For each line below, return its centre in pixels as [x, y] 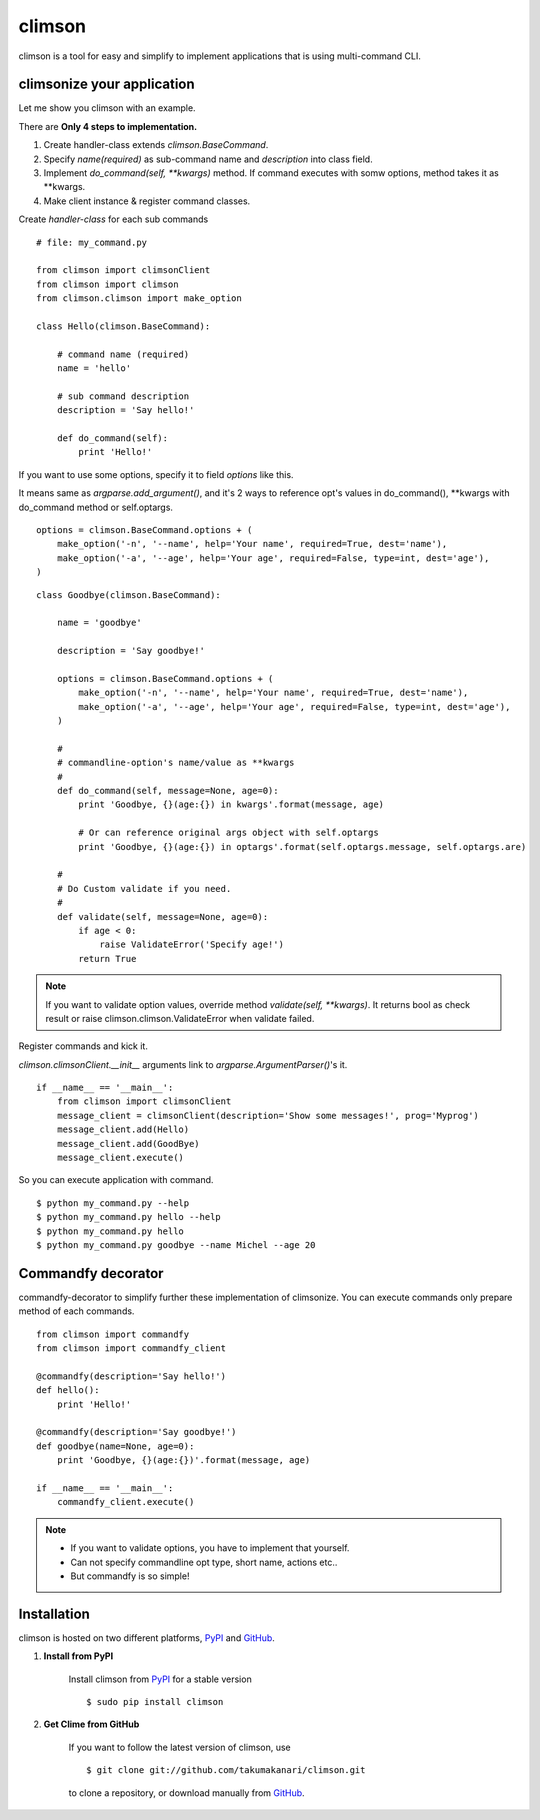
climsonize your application [106, 84]
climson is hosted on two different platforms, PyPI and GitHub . [146, 1637]
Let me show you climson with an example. [107, 108]
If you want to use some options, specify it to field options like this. [156, 474]
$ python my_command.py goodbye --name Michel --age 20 [176, 1244]
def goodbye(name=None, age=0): [115, 1446]
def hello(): [68, 1390]
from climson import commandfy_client [131, 1348]
